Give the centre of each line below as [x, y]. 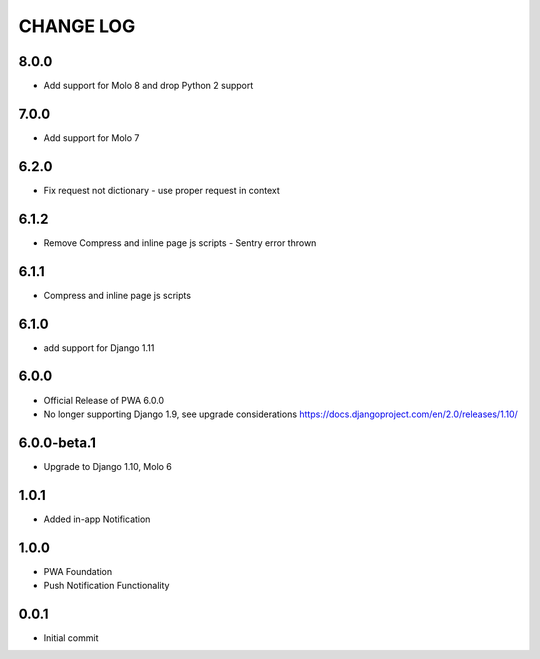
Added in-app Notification [97, 519]
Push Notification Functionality [106, 585]
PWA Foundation [78, 571]
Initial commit [71, 637]
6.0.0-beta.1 [57, 442]
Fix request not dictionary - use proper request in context [161, 190]
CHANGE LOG [77, 26]
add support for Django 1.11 [99, 347]
